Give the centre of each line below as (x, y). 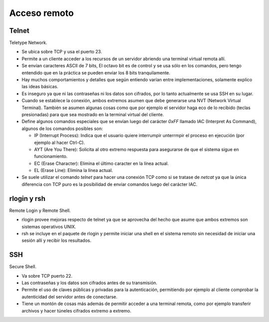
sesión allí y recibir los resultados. (57, 241)
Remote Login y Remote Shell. (40, 210)
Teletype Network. (28, 43)
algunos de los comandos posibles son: (62, 128)
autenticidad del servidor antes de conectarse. (69, 297)
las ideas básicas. (40, 87)
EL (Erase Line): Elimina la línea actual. (73, 170)
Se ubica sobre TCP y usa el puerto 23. (62, 52)
